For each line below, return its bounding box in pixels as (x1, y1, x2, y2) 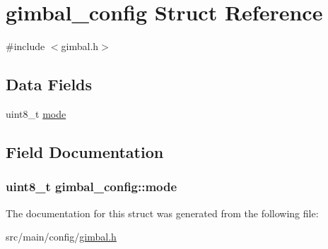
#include (6, 39, 45, 54)
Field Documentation (6, 140, 164, 162)
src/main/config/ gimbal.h (6, 229, 117, 244)
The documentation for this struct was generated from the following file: (6, 205, 319, 220)
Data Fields (6, 73, 93, 95)
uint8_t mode (6, 106, 66, 121)
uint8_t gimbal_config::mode (6, 178, 177, 195)
